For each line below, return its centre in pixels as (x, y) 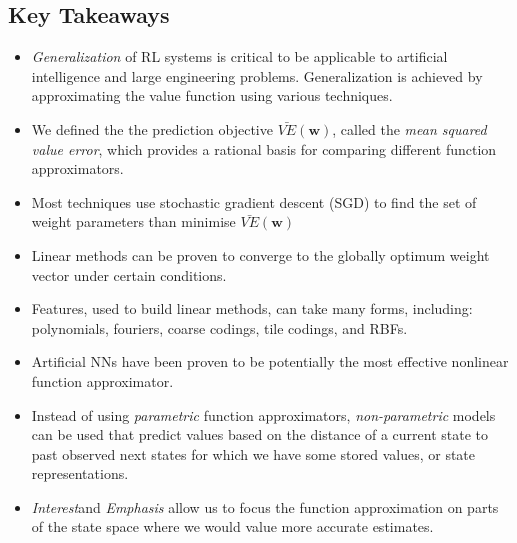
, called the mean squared (409, 128)
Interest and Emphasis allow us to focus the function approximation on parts (265, 506)
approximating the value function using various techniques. (212, 95)
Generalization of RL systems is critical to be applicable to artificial (239, 56)
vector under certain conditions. (129, 274)
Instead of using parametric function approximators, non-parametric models (263, 414)
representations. (80, 473)
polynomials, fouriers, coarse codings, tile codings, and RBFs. (219, 327)
